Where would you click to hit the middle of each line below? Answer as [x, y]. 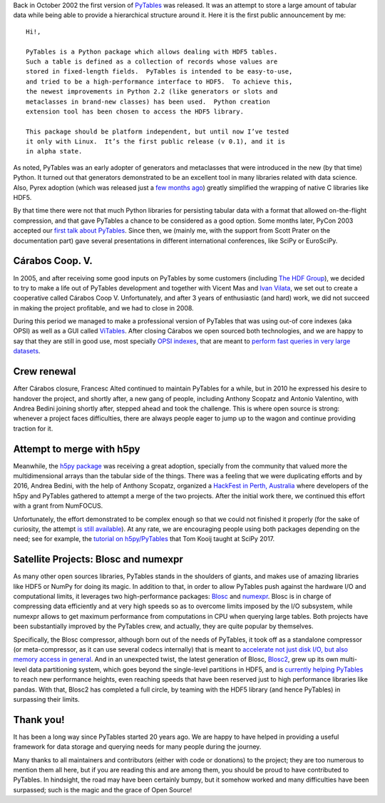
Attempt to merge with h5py [77, 449]
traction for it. [33, 428]
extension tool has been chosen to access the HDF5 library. [135, 111]
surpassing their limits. [46, 699]
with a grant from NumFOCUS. [58, 506]
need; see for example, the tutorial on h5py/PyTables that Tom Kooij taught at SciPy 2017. [144, 539]
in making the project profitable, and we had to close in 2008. [103, 308]
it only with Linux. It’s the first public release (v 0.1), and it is [155, 142]
